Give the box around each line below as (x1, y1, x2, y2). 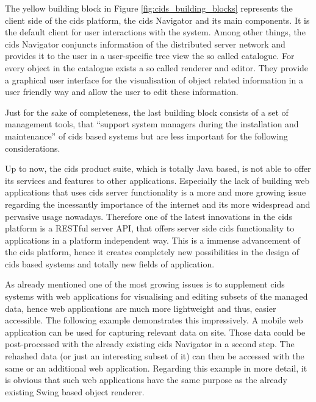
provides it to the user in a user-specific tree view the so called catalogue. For (5, 49, 295, 62)
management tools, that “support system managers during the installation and (5, 118, 299, 130)
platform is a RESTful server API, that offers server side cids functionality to (5, 222, 295, 234)
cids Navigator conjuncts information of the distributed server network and (5, 37, 285, 50)
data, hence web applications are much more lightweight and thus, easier (5, 301, 276, 314)
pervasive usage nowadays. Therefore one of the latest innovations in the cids (5, 210, 293, 222)
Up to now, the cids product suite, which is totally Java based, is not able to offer (5, 162, 311, 175)
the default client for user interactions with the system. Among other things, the (5, 26, 306, 38)
